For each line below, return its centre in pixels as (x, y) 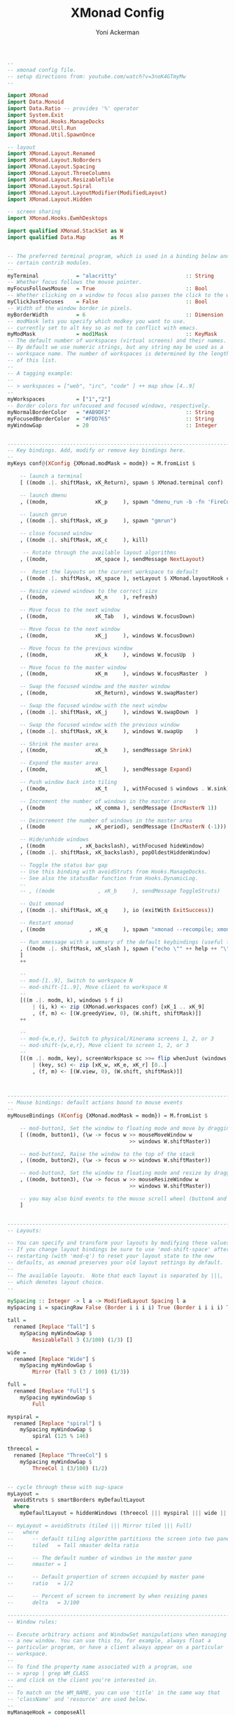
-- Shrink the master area (59, 744)
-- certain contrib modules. (50, 263)
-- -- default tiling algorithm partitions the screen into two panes (120, 1539)
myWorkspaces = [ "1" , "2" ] (59, 399)
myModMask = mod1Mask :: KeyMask (112, 334)
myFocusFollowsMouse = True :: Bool (108, 289)
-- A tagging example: (40, 373)
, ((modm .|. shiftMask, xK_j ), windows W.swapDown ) (109, 712)
